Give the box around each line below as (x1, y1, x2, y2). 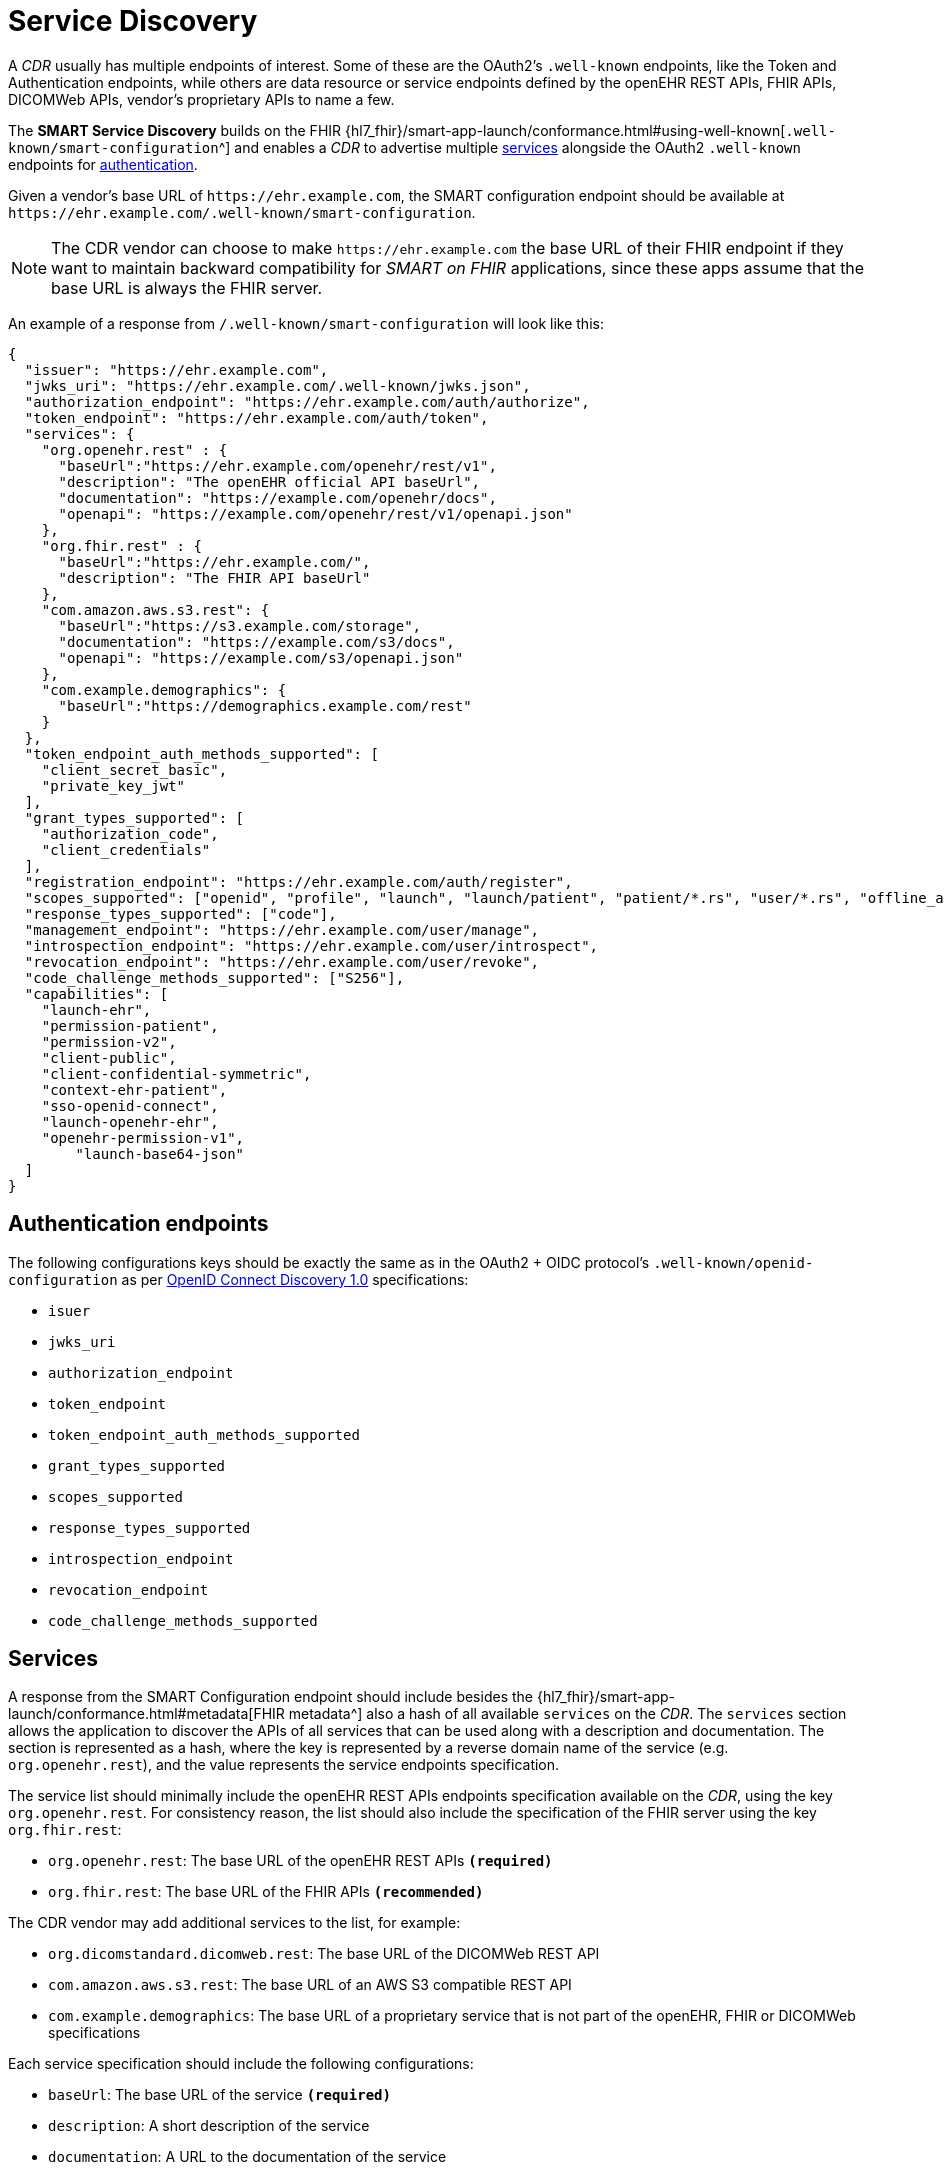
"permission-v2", (41, 1033, 177, 1050)
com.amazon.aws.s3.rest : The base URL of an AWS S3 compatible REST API (48, 1976, 572, 1994)
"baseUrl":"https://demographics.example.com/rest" (58, 697, 472, 714)
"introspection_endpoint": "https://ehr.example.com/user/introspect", (24, 937, 599, 954)
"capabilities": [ (24, 985, 169, 1002)
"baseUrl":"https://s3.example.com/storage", (58, 617, 422, 634)
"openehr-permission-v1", (41, 1129, 245, 1146)
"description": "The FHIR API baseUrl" (58, 569, 371, 586)
